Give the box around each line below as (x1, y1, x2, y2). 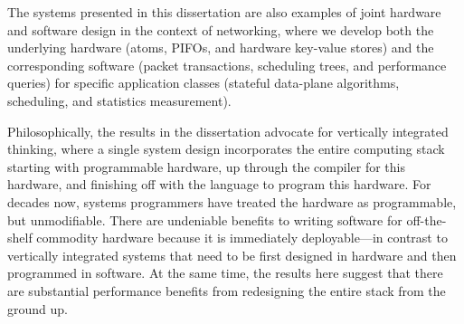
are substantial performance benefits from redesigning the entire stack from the (7, 281, 446, 300)
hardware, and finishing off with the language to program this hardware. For (7, 175, 431, 194)
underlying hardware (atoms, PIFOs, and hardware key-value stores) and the (7, 38, 434, 57)
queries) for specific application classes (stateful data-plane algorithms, (7, 73, 400, 92)
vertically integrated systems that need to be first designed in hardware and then (7, 245, 457, 264)
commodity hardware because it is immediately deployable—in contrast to (36, 228, 448, 247)
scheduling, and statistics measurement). (7, 91, 232, 110)
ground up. (7, 299, 68, 318)
